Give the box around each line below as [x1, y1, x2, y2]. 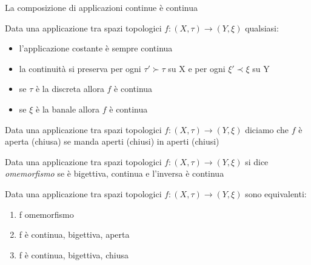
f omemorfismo [19, 208, 74, 220]
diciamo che [245, 123, 289, 136]
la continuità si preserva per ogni [19, 62, 141, 74]
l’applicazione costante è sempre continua [19, 42, 173, 54]
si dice [245, 155, 269, 168]
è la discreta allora [35, 82, 104, 95]
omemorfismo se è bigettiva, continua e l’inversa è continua [5, 167, 224, 180]
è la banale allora [36, 102, 100, 115]
